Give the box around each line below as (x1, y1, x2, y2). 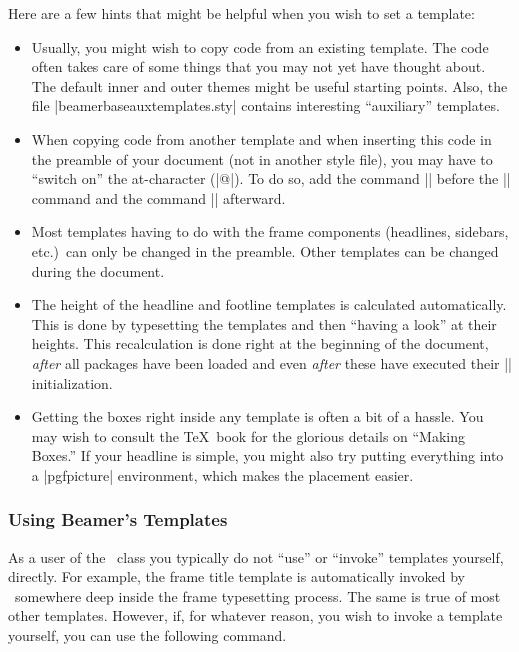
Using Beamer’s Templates (8, 507, 228, 532)
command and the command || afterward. (31, 187, 286, 208)
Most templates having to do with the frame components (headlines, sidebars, (31, 221, 509, 242)
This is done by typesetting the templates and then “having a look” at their (31, 313, 497, 334)
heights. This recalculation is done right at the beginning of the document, (31, 333, 489, 354)
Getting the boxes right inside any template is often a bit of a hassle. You (31, 406, 484, 427)
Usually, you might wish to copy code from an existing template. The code (31, 36, 489, 57)
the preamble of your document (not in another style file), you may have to (31, 148, 493, 169)
